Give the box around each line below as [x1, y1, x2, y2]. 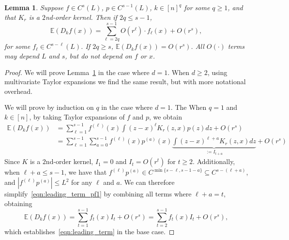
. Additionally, [193, 156, 235, 166]
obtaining [4, 198, 32, 208]
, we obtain [149, 111, 182, 121]
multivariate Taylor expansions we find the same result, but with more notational [4, 76, 246, 87]
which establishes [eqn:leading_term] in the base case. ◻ [4, 226, 175, 237]
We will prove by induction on [4, 102, 94, 112]
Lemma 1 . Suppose [4, 2, 64, 12]
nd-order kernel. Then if [45, 12, 117, 22]
